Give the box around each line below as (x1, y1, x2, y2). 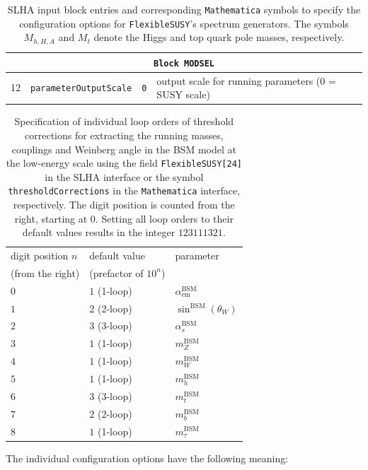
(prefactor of (89, 265, 144, 280)
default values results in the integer (22, 225, 176, 240)
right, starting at (14, 211, 88, 225)
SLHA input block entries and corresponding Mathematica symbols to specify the (7, 2, 361, 16)
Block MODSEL (154, 58, 214, 69)
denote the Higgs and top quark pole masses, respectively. (93, 30, 345, 45)
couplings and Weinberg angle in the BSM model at (11, 141, 236, 156)
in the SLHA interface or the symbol (45, 169, 204, 184)
